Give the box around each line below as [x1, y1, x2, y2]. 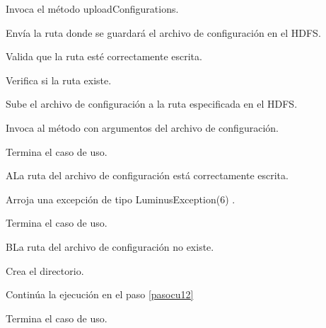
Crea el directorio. [6, 263, 84, 278]
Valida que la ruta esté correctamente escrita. [6, 49, 202, 64]
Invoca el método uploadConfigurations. [6, 1, 179, 16]
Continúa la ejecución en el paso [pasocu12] [6, 287, 194, 302]
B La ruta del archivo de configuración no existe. [6, 239, 214, 254]
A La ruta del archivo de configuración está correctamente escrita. [6, 168, 289, 183]
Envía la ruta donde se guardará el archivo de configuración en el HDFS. [6, 25, 321, 40]
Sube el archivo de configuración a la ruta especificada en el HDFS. [6, 96, 298, 111]
